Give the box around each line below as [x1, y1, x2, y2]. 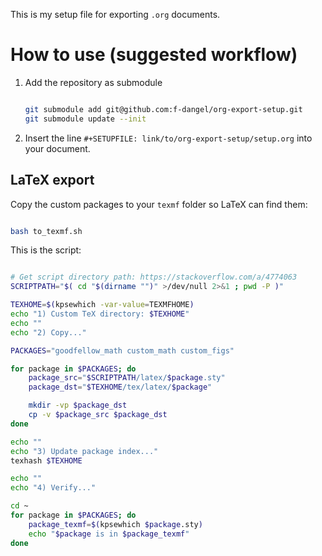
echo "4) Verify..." [10, 483, 97, 493]
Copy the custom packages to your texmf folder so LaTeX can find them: [10, 198, 308, 210]
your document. [24, 142, 91, 154]
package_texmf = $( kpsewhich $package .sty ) [28, 519, 203, 529]
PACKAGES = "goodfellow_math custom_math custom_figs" [10, 345, 235, 356]
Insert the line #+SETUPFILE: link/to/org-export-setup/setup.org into [24, 132, 313, 144]
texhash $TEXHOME [10, 455, 83, 466]
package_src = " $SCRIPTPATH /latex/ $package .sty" [28, 373, 226, 383]
